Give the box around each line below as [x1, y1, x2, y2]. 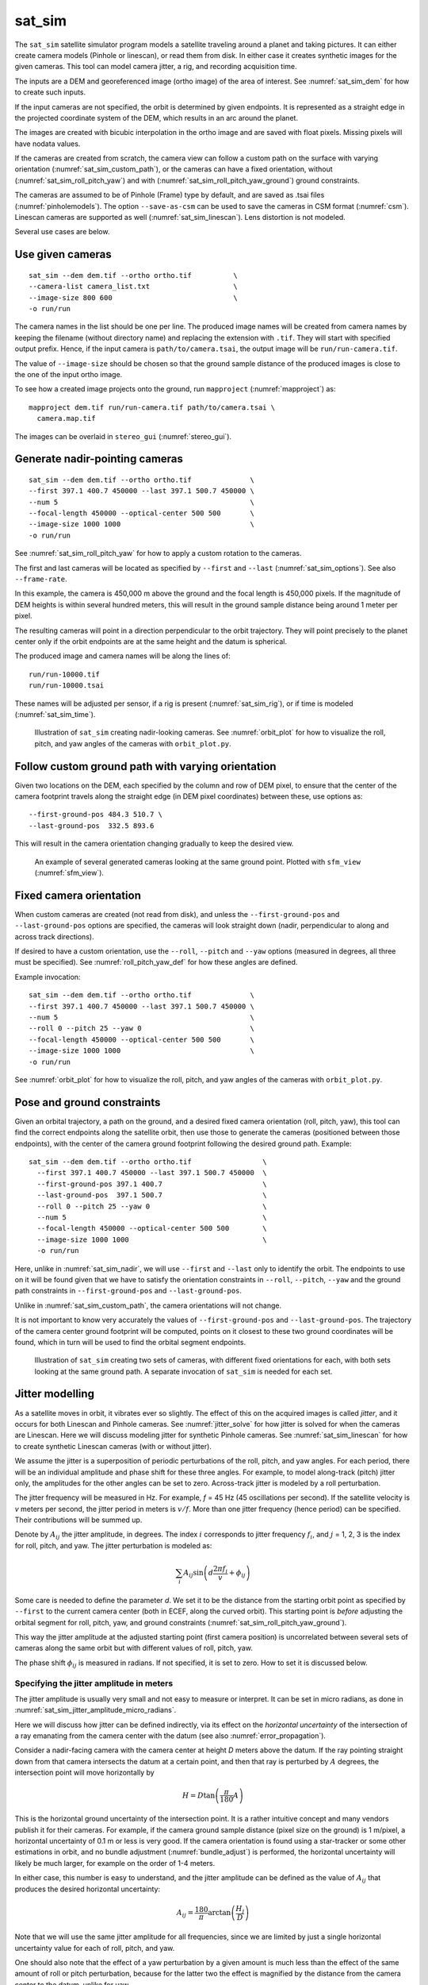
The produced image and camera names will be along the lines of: [14, 651, 231, 661]
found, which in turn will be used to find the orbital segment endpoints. [14, 1337, 246, 1347]
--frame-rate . [14, 574, 67, 584]
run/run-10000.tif [29, 669, 101, 679]
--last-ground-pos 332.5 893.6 [29, 821, 155, 830]
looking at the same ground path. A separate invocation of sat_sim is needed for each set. [34, 1366, 333, 1376]
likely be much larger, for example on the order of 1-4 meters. [14, 1858, 216, 1867]
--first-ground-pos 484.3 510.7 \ [29, 810, 162, 819]
